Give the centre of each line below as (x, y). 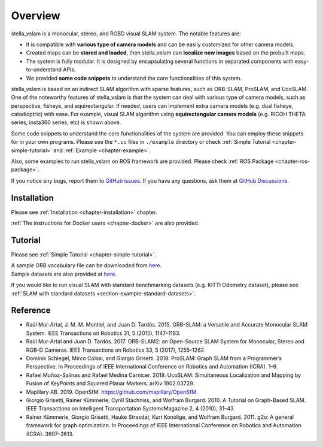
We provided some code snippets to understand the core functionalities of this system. (134, 78)
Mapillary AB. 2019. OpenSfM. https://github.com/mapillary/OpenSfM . (112, 392)
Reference (31, 311)
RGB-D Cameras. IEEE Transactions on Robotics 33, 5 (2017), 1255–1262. (116, 350)
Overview (36, 16)
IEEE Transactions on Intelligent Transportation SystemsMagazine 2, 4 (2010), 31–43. (131, 409)
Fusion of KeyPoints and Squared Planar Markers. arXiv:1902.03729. (110, 383)
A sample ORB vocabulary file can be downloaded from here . (86, 265)
